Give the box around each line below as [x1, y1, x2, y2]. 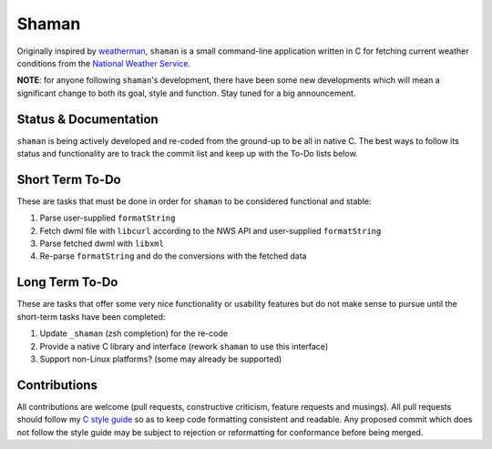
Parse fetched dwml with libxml [39, 238, 164, 250]
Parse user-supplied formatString [39, 212, 176, 223]
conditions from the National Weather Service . [16, 57, 191, 68]
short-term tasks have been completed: [16, 311, 166, 322]
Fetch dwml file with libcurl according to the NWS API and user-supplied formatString [39, 225, 382, 236]
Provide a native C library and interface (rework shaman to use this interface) [39, 341, 328, 352]
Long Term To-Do [16, 274, 118, 291]
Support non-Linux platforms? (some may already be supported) [39, 353, 282, 364]
